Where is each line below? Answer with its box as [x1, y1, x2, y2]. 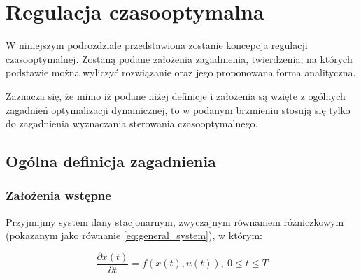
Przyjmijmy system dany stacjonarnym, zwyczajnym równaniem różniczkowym [6, 214, 344, 229]
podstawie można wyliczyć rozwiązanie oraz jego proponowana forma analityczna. [6, 65, 356, 80]
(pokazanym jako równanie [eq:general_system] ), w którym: [6, 228, 263, 243]
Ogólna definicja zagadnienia [6, 150, 216, 172]
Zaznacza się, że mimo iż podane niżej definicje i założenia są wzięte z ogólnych [6, 88, 346, 103]
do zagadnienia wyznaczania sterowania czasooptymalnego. [6, 116, 258, 131]
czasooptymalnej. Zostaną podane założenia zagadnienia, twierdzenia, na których [6, 51, 353, 66]
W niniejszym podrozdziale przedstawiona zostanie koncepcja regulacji [6, 38, 308, 52]
